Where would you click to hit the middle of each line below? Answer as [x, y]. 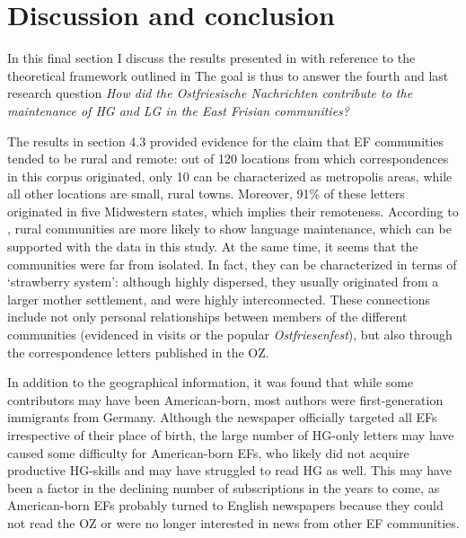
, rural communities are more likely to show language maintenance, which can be [229, 229]
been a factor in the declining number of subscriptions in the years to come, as [224, 487]
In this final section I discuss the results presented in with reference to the [211, 58]
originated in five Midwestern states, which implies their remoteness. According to [233, 211]
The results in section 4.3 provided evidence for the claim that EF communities [226, 141]
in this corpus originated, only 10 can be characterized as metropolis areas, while [230, 176]
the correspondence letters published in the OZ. [138, 352]
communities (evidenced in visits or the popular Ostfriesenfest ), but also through [230, 335]
